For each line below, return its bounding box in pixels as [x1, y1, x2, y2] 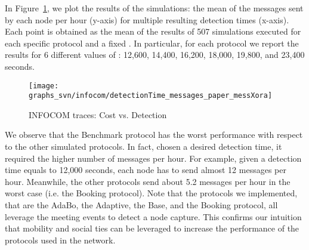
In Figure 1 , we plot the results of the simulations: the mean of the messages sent [5, 2, 304, 14]
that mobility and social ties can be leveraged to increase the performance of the [5, 222, 299, 234]
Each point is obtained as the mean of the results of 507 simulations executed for [5, 25, 301, 38]
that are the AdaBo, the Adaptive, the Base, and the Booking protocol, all [5, 199, 278, 211]
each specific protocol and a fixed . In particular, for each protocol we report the [5, 36, 299, 49]
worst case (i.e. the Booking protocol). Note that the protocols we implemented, [5, 187, 298, 199]
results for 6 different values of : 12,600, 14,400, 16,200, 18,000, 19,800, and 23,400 [5, 48, 305, 61]
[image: [29, 81, 59, 90]
